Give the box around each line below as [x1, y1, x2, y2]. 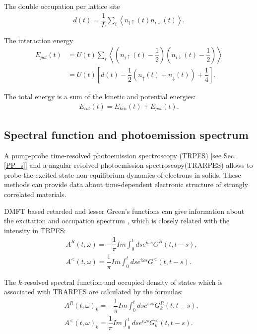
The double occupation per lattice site [4, 1, 120, 11]
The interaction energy [4, 35, 73, 45]
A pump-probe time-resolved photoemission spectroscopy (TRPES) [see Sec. [4, 150, 236, 160]
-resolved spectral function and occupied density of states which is [22, 276, 223, 287]
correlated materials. [4, 189, 66, 199]
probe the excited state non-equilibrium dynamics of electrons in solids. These [4, 169, 241, 180]
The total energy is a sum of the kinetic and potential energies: [4, 91, 196, 102]
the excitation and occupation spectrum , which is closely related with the [4, 215, 230, 226]
